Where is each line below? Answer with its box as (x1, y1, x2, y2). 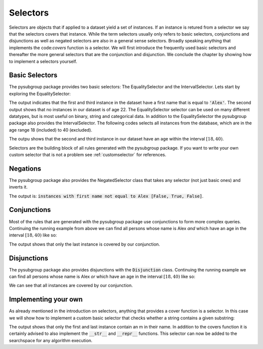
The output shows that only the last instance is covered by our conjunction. (9, 241, 160, 247)
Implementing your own (9, 295, 83, 304)
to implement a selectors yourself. (9, 58, 77, 64)
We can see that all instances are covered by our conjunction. (9, 283, 133, 289)
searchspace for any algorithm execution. (9, 337, 93, 343)
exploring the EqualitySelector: (9, 91, 71, 97)
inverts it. (9, 184, 28, 190)
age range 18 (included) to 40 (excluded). (9, 127, 93, 133)
